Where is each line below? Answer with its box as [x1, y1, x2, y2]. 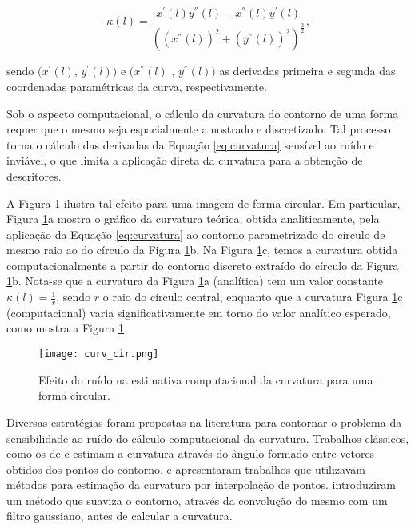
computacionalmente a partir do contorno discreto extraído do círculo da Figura [6, 257, 399, 273]
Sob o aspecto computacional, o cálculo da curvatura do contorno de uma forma [6, 105, 399, 121]
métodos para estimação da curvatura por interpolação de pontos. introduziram [6, 476, 397, 493]
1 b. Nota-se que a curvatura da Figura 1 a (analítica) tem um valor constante [6, 272, 384, 289]
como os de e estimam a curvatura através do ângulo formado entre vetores [6, 445, 375, 462]
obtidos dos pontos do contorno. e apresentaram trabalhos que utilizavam [6, 460, 365, 477]
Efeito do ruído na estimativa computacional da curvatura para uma [38, 371, 373, 388]
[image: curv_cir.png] [38, 348, 159, 360]
